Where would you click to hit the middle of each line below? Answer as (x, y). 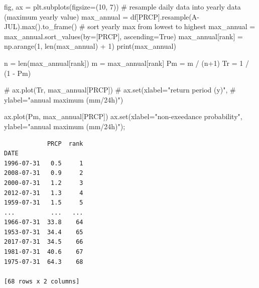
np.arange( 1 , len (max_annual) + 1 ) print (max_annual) (90, 46)
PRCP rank (65, 143)
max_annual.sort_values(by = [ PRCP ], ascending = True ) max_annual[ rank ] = (123, 36)
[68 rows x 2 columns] (42, 281)
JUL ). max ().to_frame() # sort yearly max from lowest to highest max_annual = (130, 26)
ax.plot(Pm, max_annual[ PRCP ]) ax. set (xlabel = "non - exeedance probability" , (123, 116)
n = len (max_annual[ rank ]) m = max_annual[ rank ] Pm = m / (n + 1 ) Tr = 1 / (126, 63)
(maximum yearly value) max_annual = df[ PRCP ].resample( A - (102, 16)
